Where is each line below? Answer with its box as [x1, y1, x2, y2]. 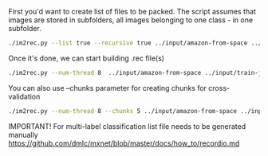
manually [8, 130, 38, 139]
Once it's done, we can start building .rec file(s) [8, 53, 165, 63]
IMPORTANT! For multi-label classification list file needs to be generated [8, 121, 246, 131]
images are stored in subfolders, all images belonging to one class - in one [8, 15, 254, 25]
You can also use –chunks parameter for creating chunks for [8, 83, 207, 92]
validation [8, 92, 41, 101]
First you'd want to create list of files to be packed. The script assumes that [8, 7, 257, 16]
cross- [208, 83, 230, 92]
